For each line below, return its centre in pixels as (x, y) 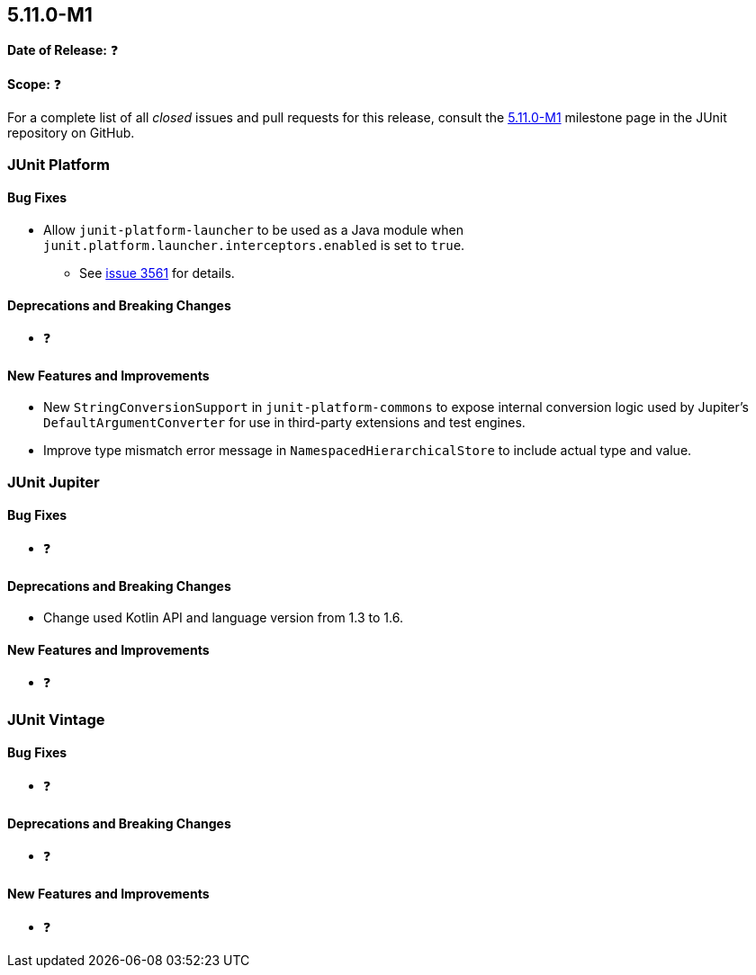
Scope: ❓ (35, 85)
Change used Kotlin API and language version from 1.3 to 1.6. (223, 618)
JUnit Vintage (56, 719)
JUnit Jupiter (54, 482)
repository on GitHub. (71, 133)
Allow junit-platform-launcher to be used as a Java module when (253, 230)
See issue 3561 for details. (157, 273)
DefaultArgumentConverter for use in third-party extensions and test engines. (284, 423)
